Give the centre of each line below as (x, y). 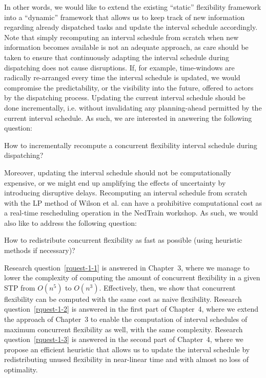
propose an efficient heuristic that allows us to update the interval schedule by (127, 349)
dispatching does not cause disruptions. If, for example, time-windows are (119, 67)
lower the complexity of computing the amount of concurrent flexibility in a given (132, 277)
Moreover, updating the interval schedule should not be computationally (118, 172)
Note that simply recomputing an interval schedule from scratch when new (121, 37)
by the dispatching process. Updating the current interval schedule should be (125, 97)
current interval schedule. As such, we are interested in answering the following (128, 118)
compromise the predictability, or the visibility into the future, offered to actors (129, 87)
